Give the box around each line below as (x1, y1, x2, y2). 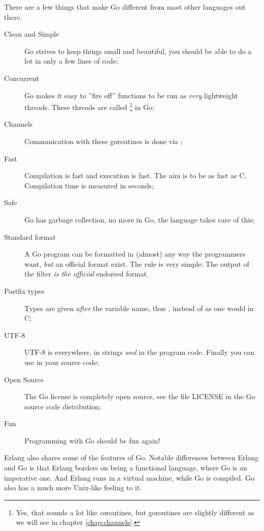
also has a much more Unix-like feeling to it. (4, 482, 142, 493)
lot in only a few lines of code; (24, 55, 118, 66)
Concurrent (4, 72, 39, 83)
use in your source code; (24, 356, 99, 367)
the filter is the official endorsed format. (24, 268, 149, 279)
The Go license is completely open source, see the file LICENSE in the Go (24, 391, 255, 402)
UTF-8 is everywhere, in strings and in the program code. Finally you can (24, 347, 255, 357)
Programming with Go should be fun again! (24, 435, 160, 445)
